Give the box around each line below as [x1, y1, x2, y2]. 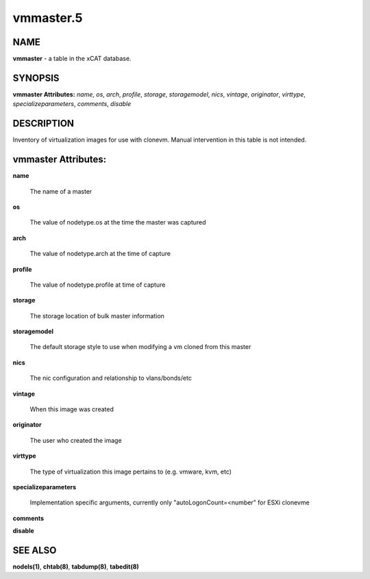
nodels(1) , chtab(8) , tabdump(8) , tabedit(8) [12, 563, 140, 571]
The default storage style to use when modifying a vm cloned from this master [29, 343, 251, 351]
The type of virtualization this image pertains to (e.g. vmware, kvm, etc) [29, 467, 232, 476]
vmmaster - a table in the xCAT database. [12, 55, 132, 63]
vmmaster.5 [12, 10, 83, 25]
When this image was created [29, 405, 114, 413]
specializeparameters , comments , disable [12, 100, 132, 108]
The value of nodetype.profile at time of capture [29, 281, 166, 289]
